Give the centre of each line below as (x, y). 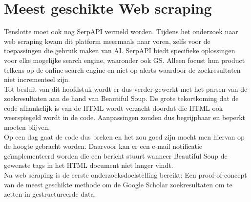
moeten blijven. (27, 127)
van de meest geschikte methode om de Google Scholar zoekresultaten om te (118, 184)
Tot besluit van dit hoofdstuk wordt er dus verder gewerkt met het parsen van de (126, 89)
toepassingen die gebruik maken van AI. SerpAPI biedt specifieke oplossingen (120, 50)
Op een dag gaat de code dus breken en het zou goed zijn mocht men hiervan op (124, 136)
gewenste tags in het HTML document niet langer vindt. (89, 165)
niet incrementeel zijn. (37, 79)
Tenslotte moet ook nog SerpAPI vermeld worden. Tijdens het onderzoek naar (121, 31)
